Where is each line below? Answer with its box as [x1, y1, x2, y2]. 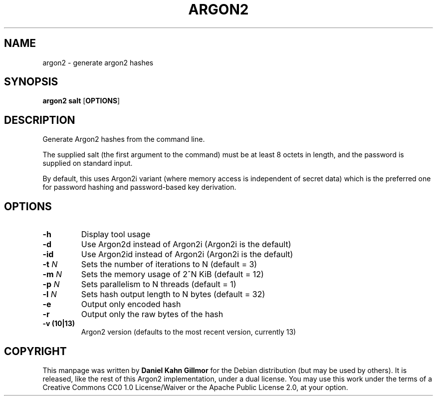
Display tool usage [81, 229, 151, 240]
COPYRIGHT [4, 345, 67, 358]
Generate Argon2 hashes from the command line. [42, 135, 205, 144]
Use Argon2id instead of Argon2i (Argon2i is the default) [81, 249, 293, 260]
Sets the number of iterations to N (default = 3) [81, 259, 257, 270]
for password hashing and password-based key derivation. [42, 183, 236, 192]
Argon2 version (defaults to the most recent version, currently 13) [81, 328, 296, 337]
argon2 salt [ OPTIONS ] [42, 96, 120, 105]
